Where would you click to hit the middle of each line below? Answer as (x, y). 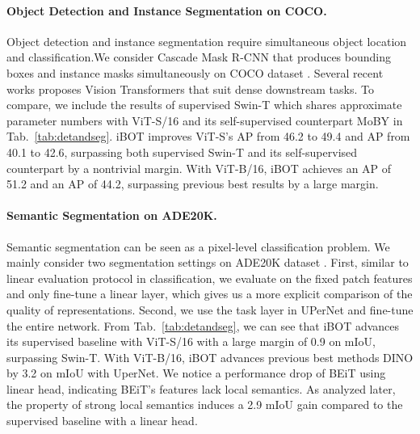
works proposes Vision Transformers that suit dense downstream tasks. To (190, 88)
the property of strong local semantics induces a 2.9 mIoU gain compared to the (205, 405)
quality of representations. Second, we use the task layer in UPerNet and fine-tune (210, 309)
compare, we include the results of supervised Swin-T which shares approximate (204, 105)
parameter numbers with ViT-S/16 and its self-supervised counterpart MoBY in (205, 120)
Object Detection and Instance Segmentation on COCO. (167, 10)
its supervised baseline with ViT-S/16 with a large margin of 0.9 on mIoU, (191, 341)
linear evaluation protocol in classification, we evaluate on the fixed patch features (210, 278)
